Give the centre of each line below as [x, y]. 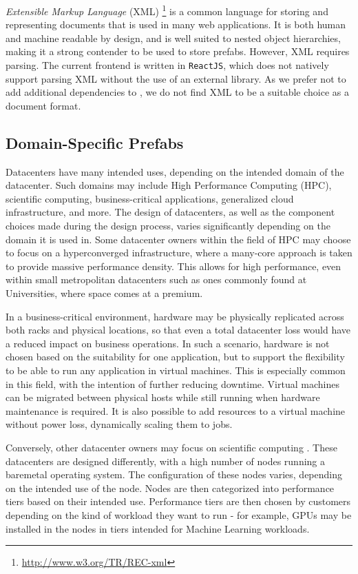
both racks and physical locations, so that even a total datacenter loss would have [178, 330]
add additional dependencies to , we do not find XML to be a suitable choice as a [177, 92]
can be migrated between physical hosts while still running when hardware [163, 397]
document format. [43, 105]
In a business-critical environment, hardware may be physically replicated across [175, 316]
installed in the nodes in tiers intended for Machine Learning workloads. [158, 528]
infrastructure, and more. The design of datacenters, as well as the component [170, 212]
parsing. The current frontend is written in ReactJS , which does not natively [167, 65]
